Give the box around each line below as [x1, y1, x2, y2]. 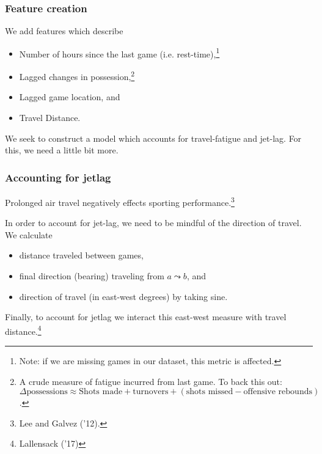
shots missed [186, 387, 233, 397]
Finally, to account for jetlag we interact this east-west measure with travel [5, 310, 287, 323]
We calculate [5, 228, 53, 241]
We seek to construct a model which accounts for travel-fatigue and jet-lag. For [5, 131, 302, 144]
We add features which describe [5, 24, 123, 37]
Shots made [79, 387, 123, 397]
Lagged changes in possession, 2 [19, 68, 135, 82]
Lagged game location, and [19, 90, 120, 103]
